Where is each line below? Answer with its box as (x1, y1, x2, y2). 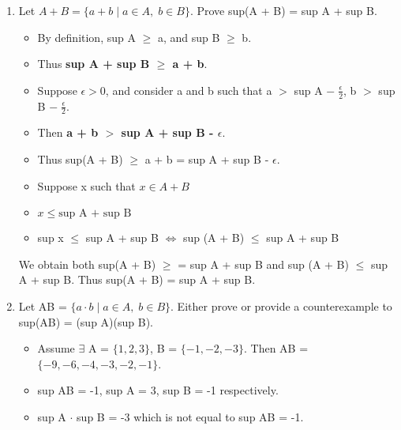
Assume (37, 340, 75, 356)
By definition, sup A (37, 28, 136, 45)
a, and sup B (157, 28, 220, 45)
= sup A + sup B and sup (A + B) (178, 255, 349, 272)
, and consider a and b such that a (105, 81, 272, 98)
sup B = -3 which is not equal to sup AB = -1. (77, 408, 304, 424)
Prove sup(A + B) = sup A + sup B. (197, 2, 377, 18)
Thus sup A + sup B (37, 55, 150, 72)
